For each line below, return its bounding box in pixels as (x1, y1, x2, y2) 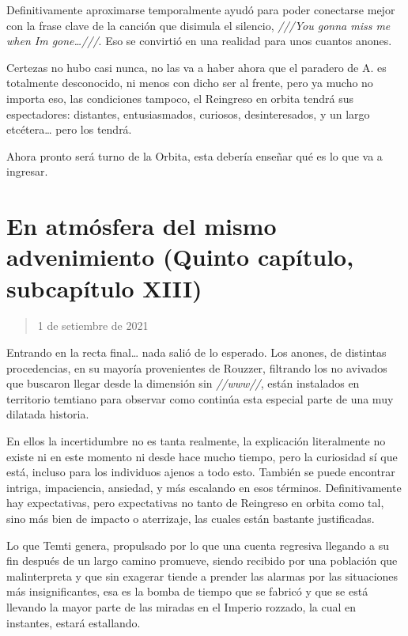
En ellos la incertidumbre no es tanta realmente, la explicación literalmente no (6, 433, 386, 449)
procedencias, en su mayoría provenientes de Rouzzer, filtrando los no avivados (6, 359, 387, 376)
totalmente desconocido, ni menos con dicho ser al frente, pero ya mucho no (6, 74, 373, 91)
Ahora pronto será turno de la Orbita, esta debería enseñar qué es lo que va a (6, 147, 383, 164)
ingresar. (6, 163, 48, 180)
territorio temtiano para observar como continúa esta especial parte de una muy (6, 390, 394, 407)
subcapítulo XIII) (6, 271, 202, 304)
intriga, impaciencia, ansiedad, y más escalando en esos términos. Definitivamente (6, 479, 402, 495)
